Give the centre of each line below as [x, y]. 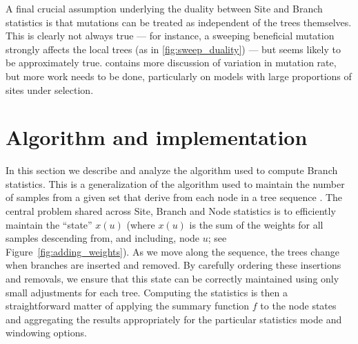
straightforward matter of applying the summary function [128, 306]
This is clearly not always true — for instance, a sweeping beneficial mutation [170, 36]
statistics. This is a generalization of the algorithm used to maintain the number [175, 183]
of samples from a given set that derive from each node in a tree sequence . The [174, 197]
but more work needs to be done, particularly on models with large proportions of [179, 76]
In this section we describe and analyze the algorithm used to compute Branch [172, 170]
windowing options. [46, 333]
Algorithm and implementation [157, 137]
